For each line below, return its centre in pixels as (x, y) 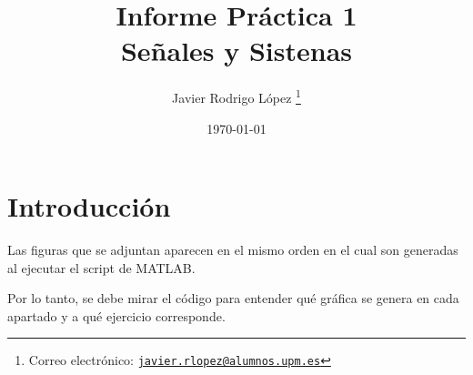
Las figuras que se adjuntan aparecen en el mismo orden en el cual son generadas (233, 250)
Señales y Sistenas (236, 51)
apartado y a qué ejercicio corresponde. (116, 315)
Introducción (89, 206)
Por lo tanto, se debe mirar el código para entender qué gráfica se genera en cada (233, 298)
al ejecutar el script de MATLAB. (101, 267)
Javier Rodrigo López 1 (236, 96)
